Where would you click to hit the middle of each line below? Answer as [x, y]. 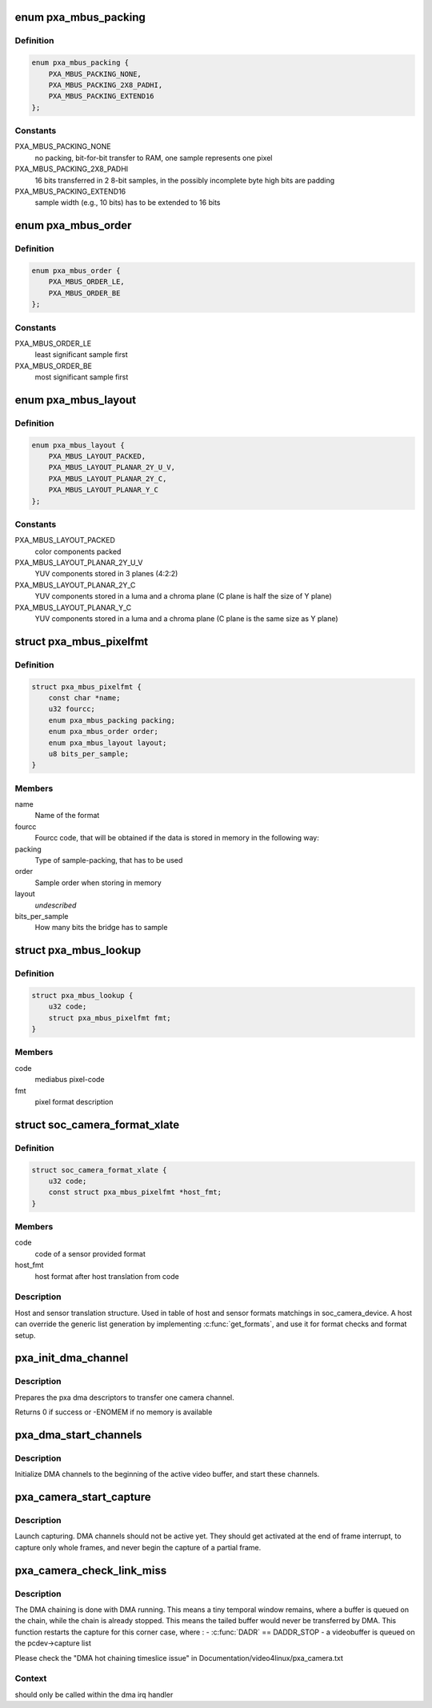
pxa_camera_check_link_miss [91, 1570]
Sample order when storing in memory [98, 882]
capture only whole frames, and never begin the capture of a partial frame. [138, 1547]
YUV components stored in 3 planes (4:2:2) [106, 574]
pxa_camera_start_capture [83, 1497]
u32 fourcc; [72, 709]
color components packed [78, 551]
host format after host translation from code [107, 1276]
